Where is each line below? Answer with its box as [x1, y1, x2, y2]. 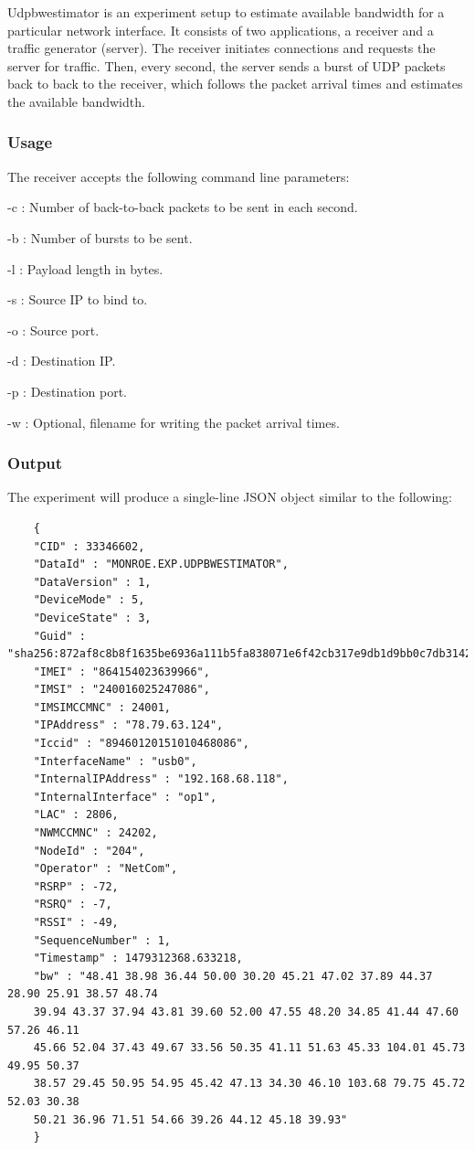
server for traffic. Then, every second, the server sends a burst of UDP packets [7, 56, 446, 75]
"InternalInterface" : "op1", [33, 790, 217, 804]
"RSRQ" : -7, [33, 898, 112, 911]
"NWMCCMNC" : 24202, [33, 826, 158, 840]
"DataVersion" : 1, [33, 575, 152, 589]
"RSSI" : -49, [33, 916, 119, 929]
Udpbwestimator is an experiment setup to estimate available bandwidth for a [7, 3, 445, 21]
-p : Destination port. [7, 381, 127, 400]
